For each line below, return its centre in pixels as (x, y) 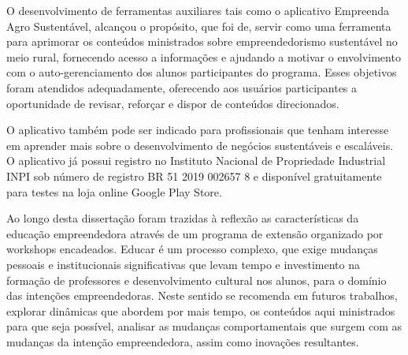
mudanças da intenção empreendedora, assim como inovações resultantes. (183, 341)
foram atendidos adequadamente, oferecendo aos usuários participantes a (182, 87)
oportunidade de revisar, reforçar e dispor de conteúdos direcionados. (173, 103)
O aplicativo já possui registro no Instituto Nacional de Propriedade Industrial (196, 161)
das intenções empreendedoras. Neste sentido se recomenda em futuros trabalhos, (202, 295)
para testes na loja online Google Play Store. (114, 191)
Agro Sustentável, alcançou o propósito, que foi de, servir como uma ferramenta (199, 26)
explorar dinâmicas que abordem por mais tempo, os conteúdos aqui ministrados (201, 310)
